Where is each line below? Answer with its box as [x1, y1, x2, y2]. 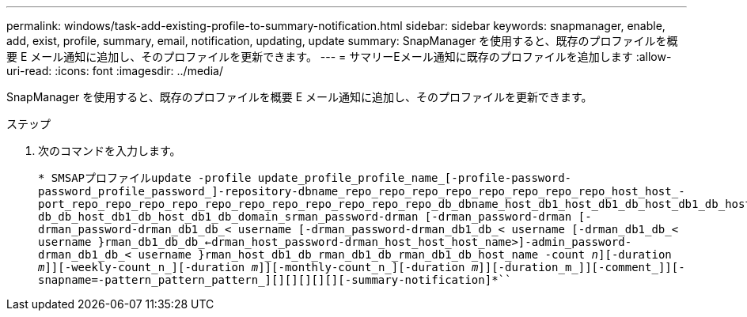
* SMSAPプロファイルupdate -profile [38, 172, 252, 184]
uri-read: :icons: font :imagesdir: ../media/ [6, 64, 223, 77]
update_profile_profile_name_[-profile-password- [257, 172, 572, 184]
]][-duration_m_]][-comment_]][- [478, 261, 685, 274]
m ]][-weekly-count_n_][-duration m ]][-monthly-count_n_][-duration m [38, 261, 479, 274]
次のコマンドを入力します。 [38, 144, 181, 157]
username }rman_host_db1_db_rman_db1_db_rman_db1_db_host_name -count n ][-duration [138, 248, 672, 261]
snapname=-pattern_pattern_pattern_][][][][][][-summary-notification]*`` [38, 274, 512, 286]
